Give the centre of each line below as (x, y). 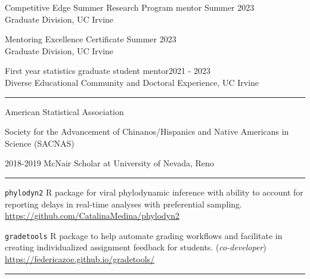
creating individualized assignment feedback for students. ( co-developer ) (136, 247)
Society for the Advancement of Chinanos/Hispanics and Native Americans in (147, 131)
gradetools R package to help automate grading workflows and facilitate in (144, 235)
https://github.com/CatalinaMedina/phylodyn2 (92, 216)
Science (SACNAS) (40, 143)
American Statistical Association (64, 111)
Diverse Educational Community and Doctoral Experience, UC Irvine (132, 82)
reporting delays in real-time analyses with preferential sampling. (123, 204)
